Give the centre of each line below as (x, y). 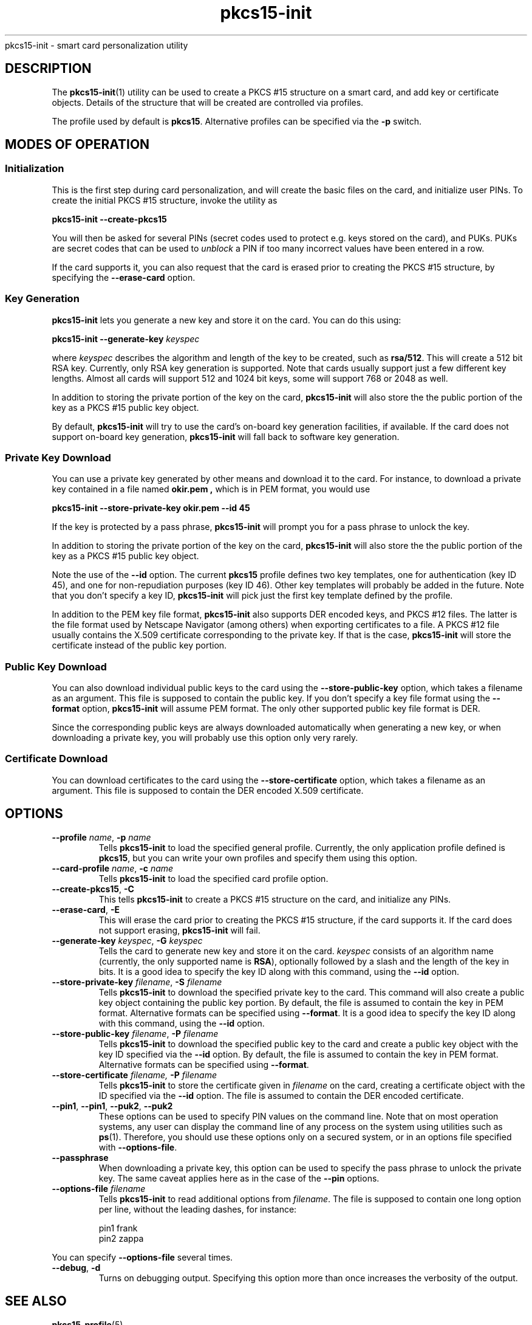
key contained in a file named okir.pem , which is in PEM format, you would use (211, 489)
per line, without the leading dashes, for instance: (198, 1209)
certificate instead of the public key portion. (139, 645)
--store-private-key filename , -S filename (137, 982)
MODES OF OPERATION (77, 145)
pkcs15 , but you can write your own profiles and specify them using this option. (258, 858)
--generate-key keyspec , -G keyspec (127, 940)
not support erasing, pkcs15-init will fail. (179, 930)
